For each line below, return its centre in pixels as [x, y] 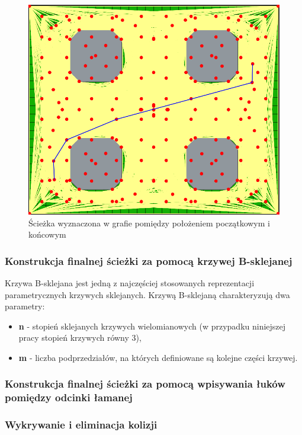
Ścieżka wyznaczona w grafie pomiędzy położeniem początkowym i [149, 223]
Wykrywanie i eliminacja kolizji [81, 425]
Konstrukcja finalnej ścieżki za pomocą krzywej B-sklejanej [149, 260]
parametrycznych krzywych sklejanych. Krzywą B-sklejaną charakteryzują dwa [147, 294]
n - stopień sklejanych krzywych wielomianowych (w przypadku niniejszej [152, 326]
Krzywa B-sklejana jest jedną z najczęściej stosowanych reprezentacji [130, 282]
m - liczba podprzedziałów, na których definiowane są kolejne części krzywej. [158, 357]
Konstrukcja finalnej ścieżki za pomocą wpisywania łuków [145, 384]
